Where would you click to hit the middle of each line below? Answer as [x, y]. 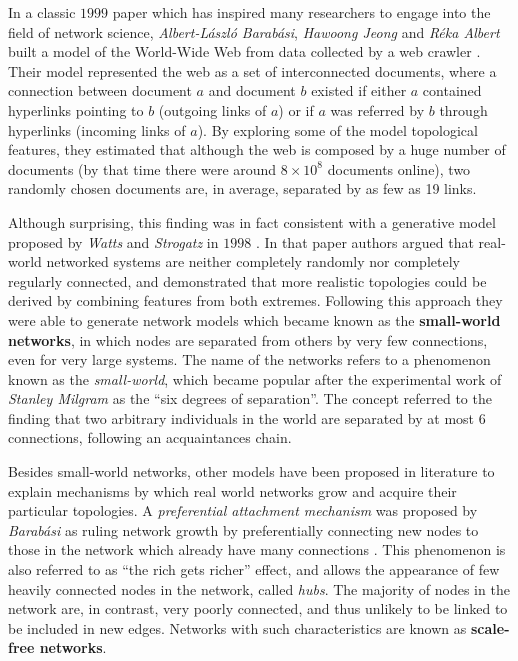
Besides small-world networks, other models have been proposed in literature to [251, 471]
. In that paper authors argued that [364, 241]
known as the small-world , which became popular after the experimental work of [255, 378]
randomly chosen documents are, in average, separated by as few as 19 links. [242, 188]
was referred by [377, 109]
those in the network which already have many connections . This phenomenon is [257, 549]
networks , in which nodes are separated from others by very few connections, [248, 339]
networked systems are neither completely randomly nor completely [253, 261]
